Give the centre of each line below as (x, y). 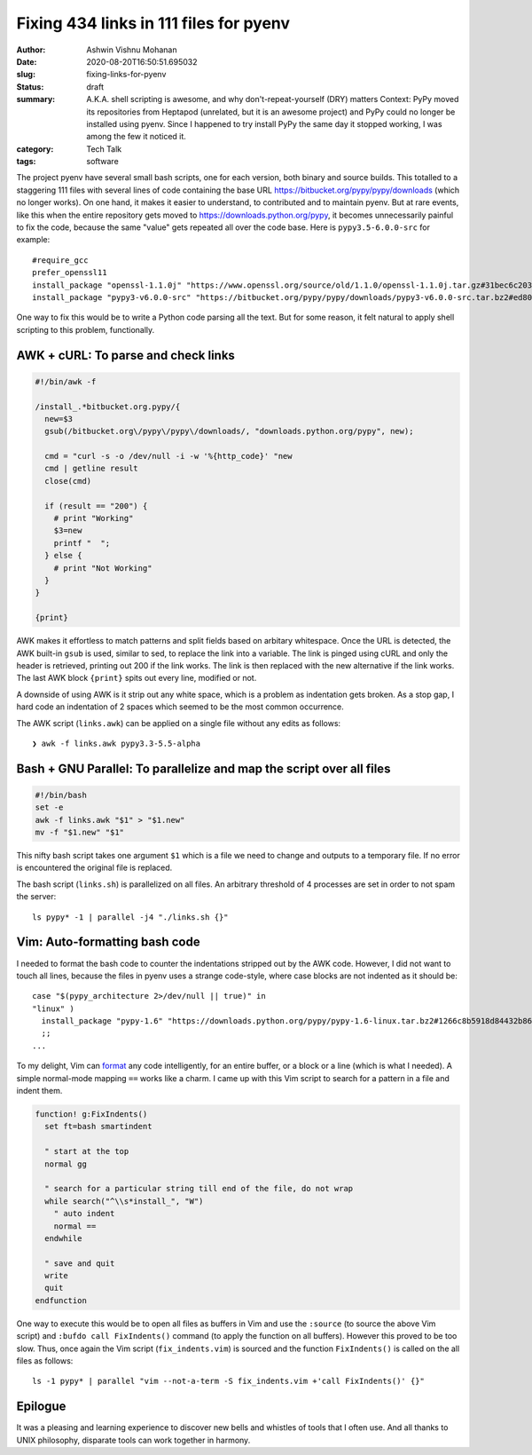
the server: (36, 897)
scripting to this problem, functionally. (86, 329)
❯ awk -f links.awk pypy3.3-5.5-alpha (117, 743)
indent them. (39, 1091)
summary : (36, 99)
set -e (49, 807)
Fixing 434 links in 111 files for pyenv (153, 23)
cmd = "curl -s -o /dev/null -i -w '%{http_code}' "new (168, 456)
